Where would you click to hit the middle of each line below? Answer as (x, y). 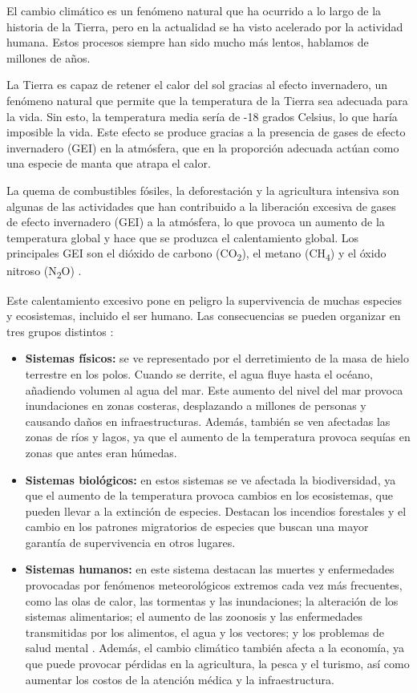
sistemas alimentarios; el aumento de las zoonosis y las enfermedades (194, 616)
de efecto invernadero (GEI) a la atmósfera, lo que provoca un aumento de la (196, 222)
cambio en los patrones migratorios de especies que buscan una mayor (197, 527)
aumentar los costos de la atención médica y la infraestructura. (180, 679)
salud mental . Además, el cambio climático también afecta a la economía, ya (215, 648)
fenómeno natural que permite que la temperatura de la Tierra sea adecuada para (207, 100)
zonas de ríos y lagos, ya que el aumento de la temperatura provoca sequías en (218, 437)
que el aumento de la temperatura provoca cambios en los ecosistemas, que (209, 495)
